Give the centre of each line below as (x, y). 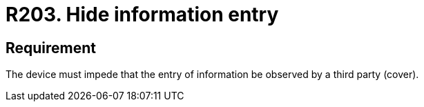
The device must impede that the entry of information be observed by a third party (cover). (212, 75)
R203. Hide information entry (142, 14)
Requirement (51, 48)
